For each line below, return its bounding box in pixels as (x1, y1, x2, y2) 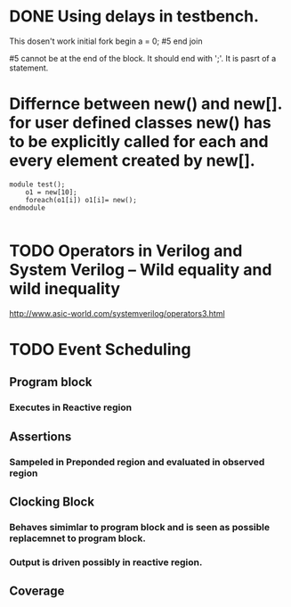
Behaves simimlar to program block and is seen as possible (9, 521, 270, 533)
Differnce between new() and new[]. (9, 94, 283, 114)
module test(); (9, 180, 66, 189)
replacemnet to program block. (9, 532, 147, 545)
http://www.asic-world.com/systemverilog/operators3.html (9, 308, 225, 318)
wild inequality (9, 279, 121, 299)
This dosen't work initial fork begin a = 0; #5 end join (9, 36, 203, 46)
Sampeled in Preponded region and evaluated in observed (9, 455, 265, 468)
